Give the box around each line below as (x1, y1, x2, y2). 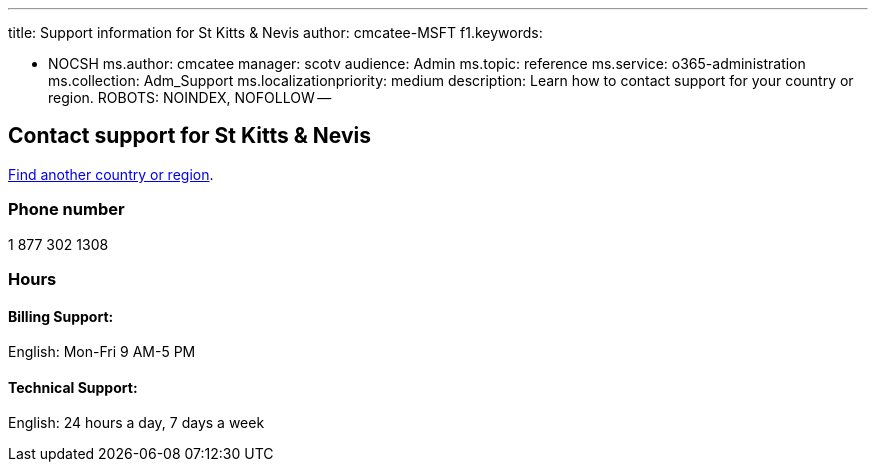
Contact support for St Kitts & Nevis (8, 123, 371, 149)
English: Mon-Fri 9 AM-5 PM (8, 343, 196, 361)
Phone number (8, 199, 125, 220)
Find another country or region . (8, 165, 214, 183)
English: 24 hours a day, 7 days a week (8, 414, 265, 432)
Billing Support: (8, 307, 114, 325)
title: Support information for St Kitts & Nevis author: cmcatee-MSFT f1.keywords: (8, 24, 543, 41)
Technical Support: (8, 378, 138, 396)
